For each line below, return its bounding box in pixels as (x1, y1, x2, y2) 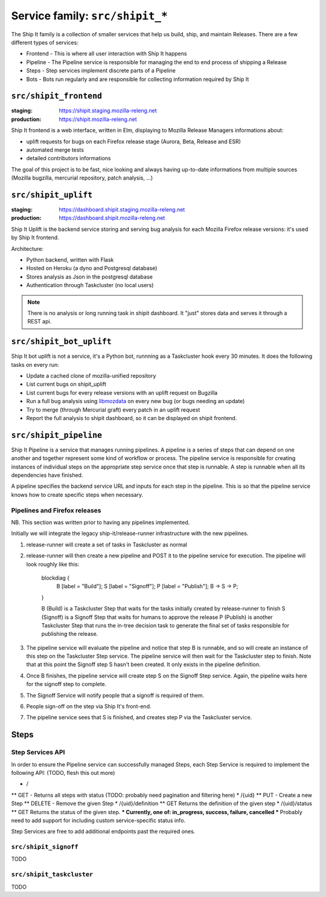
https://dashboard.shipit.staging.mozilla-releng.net (59, 206, 185, 213)
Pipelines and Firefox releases (11, 506, 101, 514)
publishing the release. (41, 630, 98, 638)
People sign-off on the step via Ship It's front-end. (26, 703, 152, 710)
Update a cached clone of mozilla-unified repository (26, 372, 156, 380)
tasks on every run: (11, 361, 60, 368)
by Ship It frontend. (11, 234, 60, 241)
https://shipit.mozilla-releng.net (59, 115, 137, 123)
